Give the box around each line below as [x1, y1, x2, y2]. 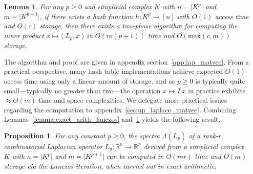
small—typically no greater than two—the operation [4, 85, 161, 95]
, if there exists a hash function [40, 11, 133, 21]
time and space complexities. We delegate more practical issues [38, 95, 227, 105]
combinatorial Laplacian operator [4, 141, 103, 151]
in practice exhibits [188, 85, 246, 95]
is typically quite [195, 76, 246, 86]
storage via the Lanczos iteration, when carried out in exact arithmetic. [4, 161, 217, 171]
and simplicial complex [84, 1, 152, 11]
